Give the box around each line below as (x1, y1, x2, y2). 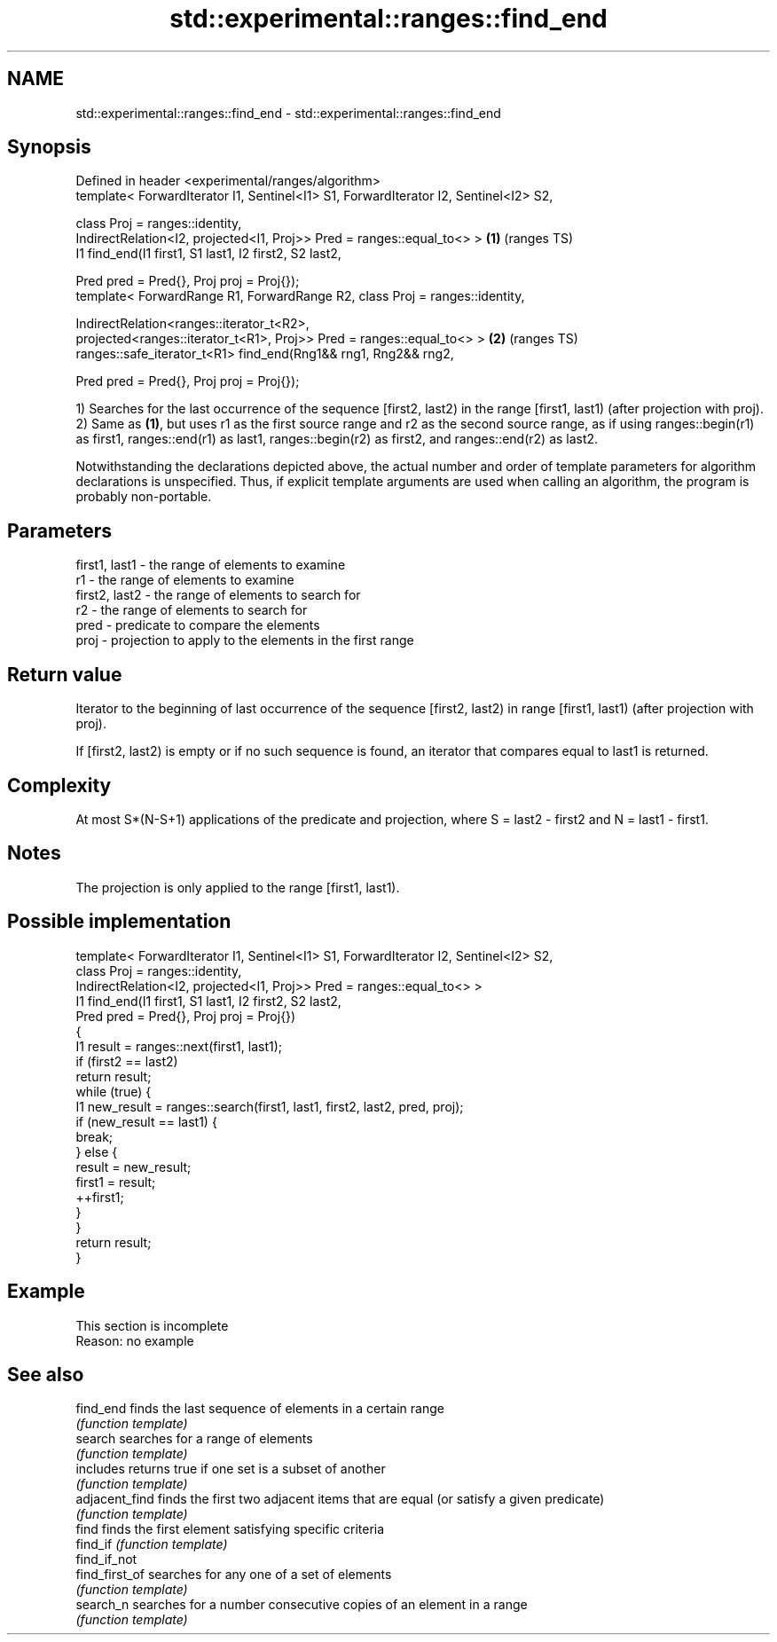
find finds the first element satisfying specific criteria (75, 1521, 385, 1537)
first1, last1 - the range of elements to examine (75, 557, 346, 573)
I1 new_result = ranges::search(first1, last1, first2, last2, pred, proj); (75, 1098, 464, 1114)
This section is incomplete (75, 1317, 229, 1333)
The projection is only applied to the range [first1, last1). (75, 879, 400, 895)
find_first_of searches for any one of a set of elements (75, 1567, 392, 1583)
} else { (75, 1143, 118, 1159)
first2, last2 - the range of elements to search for (75, 587, 361, 603)
